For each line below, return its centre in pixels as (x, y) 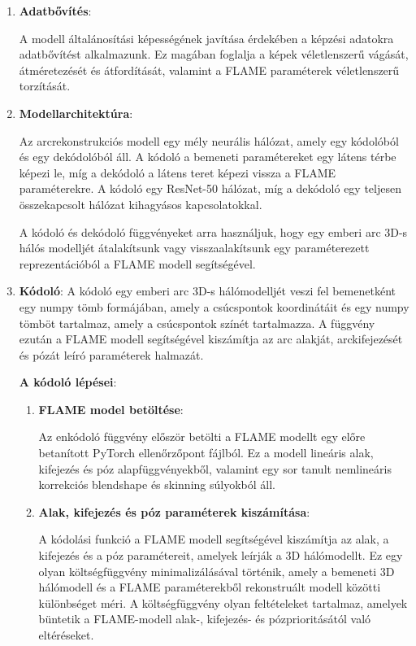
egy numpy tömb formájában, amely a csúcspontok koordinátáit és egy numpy (214, 306)
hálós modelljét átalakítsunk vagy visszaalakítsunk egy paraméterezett (194, 248)
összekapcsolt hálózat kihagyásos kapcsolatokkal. (141, 204)
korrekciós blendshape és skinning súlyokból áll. (157, 485)
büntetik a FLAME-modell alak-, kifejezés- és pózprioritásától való (205, 619)
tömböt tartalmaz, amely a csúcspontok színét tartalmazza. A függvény (197, 323)
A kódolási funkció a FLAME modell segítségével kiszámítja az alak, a (214, 539)
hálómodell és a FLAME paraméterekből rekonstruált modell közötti (210, 587)
